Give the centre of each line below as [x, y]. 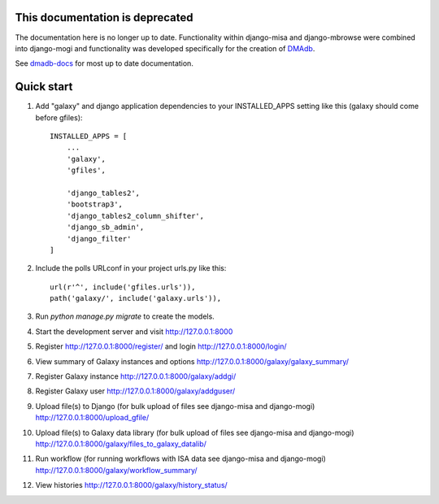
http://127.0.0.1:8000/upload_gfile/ [92, 418]
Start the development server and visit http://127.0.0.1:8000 [134, 331]
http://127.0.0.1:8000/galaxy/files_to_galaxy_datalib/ [121, 444]
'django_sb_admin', [105, 227]
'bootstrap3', [95, 204]
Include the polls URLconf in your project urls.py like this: [131, 268]
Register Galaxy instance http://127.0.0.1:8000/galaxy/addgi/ [136, 376]
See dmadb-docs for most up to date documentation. [104, 63]
